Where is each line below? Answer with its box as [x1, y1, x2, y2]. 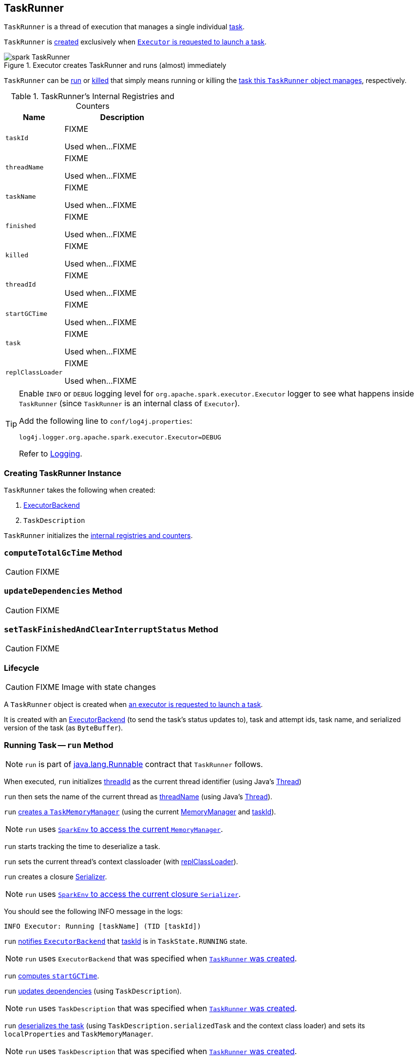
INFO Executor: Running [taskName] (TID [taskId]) [4, 922, 201, 930]
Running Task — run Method [4, 740, 114, 750]
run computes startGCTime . [4, 971, 99, 980]
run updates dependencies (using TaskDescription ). [4, 986, 182, 995]
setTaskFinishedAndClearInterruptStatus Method [4, 624, 218, 635]
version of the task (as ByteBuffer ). [4, 724, 123, 732]
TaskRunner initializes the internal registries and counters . [4, 531, 193, 540]
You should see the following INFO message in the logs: [4, 907, 183, 915]
